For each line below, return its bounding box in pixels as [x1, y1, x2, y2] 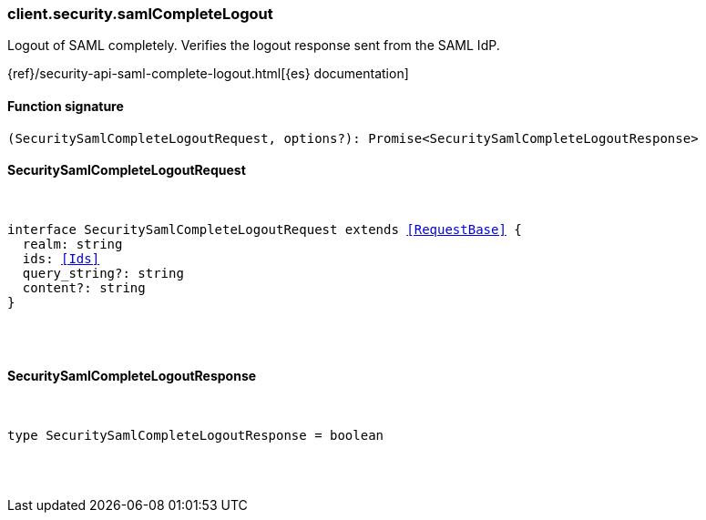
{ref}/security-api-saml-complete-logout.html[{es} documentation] [7, 66, 409, 82]
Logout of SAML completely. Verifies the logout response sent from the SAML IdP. [7, 37, 500, 54]
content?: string [22, 280, 146, 295]
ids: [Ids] [22, 250, 100, 266]
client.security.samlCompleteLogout [7, 5, 273, 23]
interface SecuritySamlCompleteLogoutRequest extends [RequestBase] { [7, 221, 522, 237]
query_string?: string [22, 265, 184, 280]
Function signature [7, 97, 124, 114]
